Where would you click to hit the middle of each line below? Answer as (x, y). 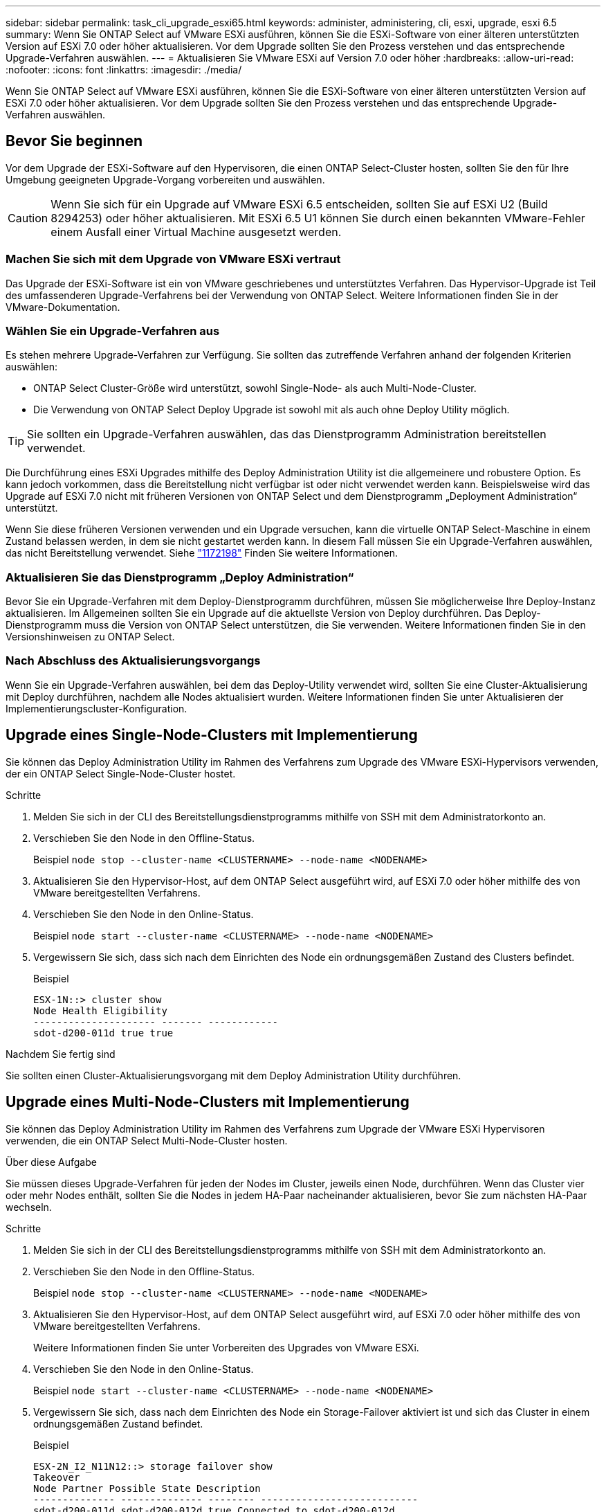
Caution (28, 218)
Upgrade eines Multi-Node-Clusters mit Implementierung (208, 1102)
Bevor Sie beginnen (74, 141)
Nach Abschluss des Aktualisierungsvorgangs (133, 661)
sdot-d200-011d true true (103, 1033)
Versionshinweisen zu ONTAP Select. (90, 637)
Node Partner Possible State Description (147, 1488)
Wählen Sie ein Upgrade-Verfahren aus (113, 331)
